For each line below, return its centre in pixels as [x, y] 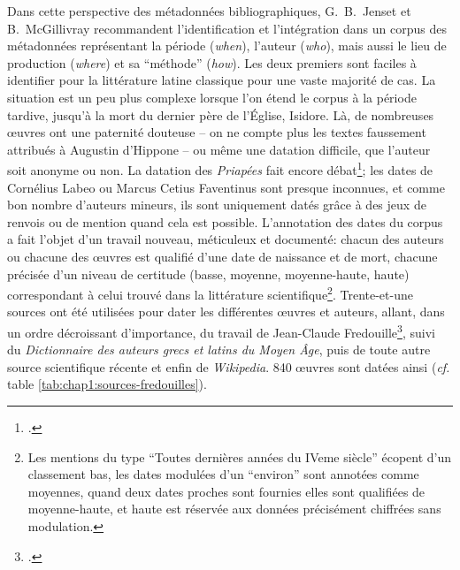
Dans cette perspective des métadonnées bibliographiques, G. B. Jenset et [209, 11]
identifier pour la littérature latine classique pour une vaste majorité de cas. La [222, 80]
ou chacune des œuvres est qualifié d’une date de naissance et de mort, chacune [222, 256]
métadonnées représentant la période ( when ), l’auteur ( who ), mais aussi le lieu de [227, 46]
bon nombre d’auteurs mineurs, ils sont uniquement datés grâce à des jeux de [217, 205]
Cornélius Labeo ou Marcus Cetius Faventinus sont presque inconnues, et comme [226, 187]
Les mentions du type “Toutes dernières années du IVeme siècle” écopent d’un [240, 456]
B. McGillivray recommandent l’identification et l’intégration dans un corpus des [227, 28]
